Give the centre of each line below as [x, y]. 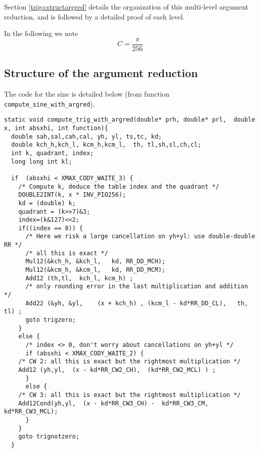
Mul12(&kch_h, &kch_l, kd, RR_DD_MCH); [95, 262]
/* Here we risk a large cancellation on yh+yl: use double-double [140, 237]
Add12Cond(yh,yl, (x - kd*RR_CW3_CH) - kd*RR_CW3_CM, [113, 403]
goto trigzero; [51, 320]
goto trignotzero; [49, 437]
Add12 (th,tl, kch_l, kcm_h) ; [79, 278]
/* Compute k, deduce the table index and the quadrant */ [119, 186]
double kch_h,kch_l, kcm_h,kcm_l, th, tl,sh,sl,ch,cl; [106, 145]
